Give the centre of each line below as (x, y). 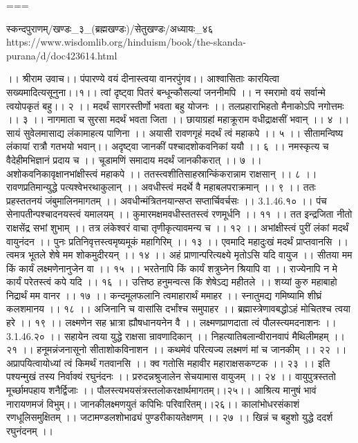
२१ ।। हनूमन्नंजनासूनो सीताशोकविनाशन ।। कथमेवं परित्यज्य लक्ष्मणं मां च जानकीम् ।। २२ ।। (177, 349)
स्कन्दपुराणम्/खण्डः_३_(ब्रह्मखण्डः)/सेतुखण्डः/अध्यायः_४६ (110, 28)
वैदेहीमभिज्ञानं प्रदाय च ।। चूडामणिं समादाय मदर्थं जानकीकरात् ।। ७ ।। (134, 159)
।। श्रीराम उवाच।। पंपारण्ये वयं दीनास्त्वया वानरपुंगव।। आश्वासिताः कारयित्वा (143, 78)
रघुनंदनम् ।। (30, 430)
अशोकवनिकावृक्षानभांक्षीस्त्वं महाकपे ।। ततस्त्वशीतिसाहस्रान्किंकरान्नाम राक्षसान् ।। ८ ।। (162, 173)
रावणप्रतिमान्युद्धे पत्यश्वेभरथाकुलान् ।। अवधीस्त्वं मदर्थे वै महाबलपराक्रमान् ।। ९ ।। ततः (161, 187)
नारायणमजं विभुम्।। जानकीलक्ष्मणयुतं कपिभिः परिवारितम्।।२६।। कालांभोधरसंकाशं (153, 403)
